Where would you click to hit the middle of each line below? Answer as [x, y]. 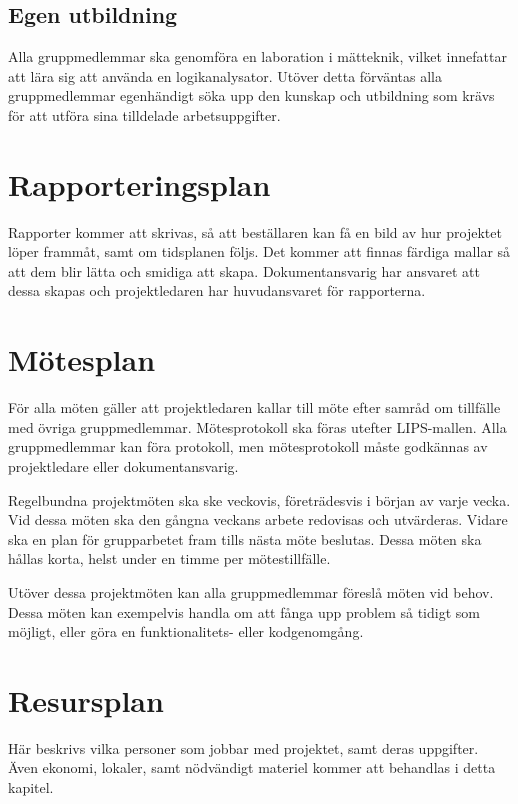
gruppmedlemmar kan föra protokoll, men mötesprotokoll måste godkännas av [248, 446]
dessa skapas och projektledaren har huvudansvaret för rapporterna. [217, 290]
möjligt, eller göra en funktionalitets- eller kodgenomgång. [186, 631]
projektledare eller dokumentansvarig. [123, 465]
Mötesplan [82, 359]
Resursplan [86, 699]
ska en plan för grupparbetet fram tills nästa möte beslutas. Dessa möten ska [245, 538]
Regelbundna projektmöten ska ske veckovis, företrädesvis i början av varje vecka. [259, 499]
